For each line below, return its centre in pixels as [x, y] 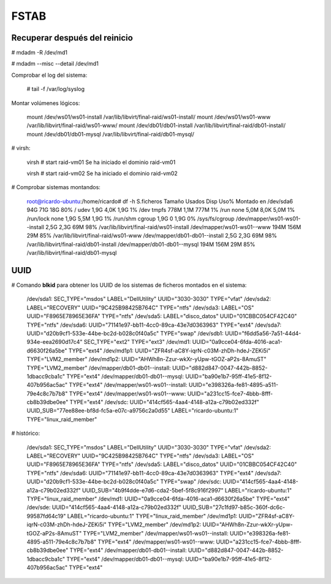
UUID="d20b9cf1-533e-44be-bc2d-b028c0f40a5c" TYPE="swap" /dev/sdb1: [125, 333]
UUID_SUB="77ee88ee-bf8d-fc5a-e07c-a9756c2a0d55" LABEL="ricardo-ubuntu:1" [133, 411]
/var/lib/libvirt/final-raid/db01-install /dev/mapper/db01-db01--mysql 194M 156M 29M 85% [141, 244]
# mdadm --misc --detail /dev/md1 [55, 64]
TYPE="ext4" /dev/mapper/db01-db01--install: [128, 550]
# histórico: [25, 434]
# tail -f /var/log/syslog [56, 89]
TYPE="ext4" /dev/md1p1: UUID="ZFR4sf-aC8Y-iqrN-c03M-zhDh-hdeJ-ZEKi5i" [169, 351]
